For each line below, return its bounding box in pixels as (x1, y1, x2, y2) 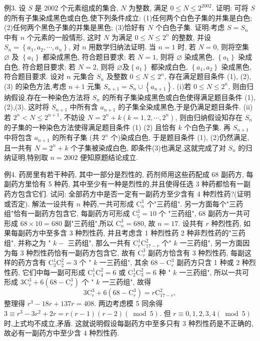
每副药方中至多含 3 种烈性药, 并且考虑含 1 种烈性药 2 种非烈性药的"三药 (10, 227, 245, 238)
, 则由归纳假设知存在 (175, 111, 242, 122)
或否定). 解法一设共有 (4, 198, 74, 208)
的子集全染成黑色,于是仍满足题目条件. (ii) (118, 101, 253, 112)
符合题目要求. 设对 (4, 71, 64, 81)
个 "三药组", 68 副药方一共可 (158, 208, 250, 218)
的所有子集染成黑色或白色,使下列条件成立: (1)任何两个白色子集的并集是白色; (4, 12, 252, 22)
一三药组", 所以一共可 (179, 266, 249, 277)
